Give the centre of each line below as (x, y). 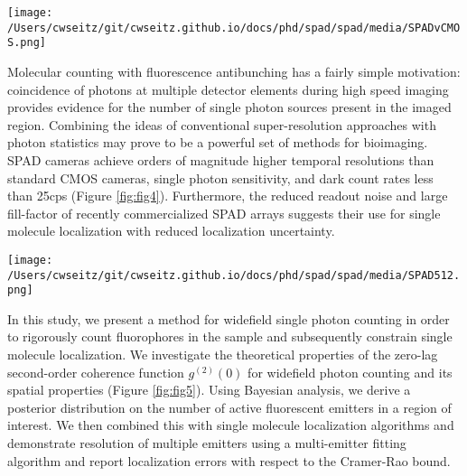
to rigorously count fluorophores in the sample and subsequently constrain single (230, 336)
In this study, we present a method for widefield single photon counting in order (229, 318)
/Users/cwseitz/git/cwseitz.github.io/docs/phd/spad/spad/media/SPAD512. (234, 275)
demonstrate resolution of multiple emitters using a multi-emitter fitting (207, 443)
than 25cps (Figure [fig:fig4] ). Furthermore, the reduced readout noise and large (228, 196)
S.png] (27, 43)
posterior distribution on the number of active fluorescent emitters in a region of (229, 407)
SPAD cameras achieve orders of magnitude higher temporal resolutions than (221, 159)
